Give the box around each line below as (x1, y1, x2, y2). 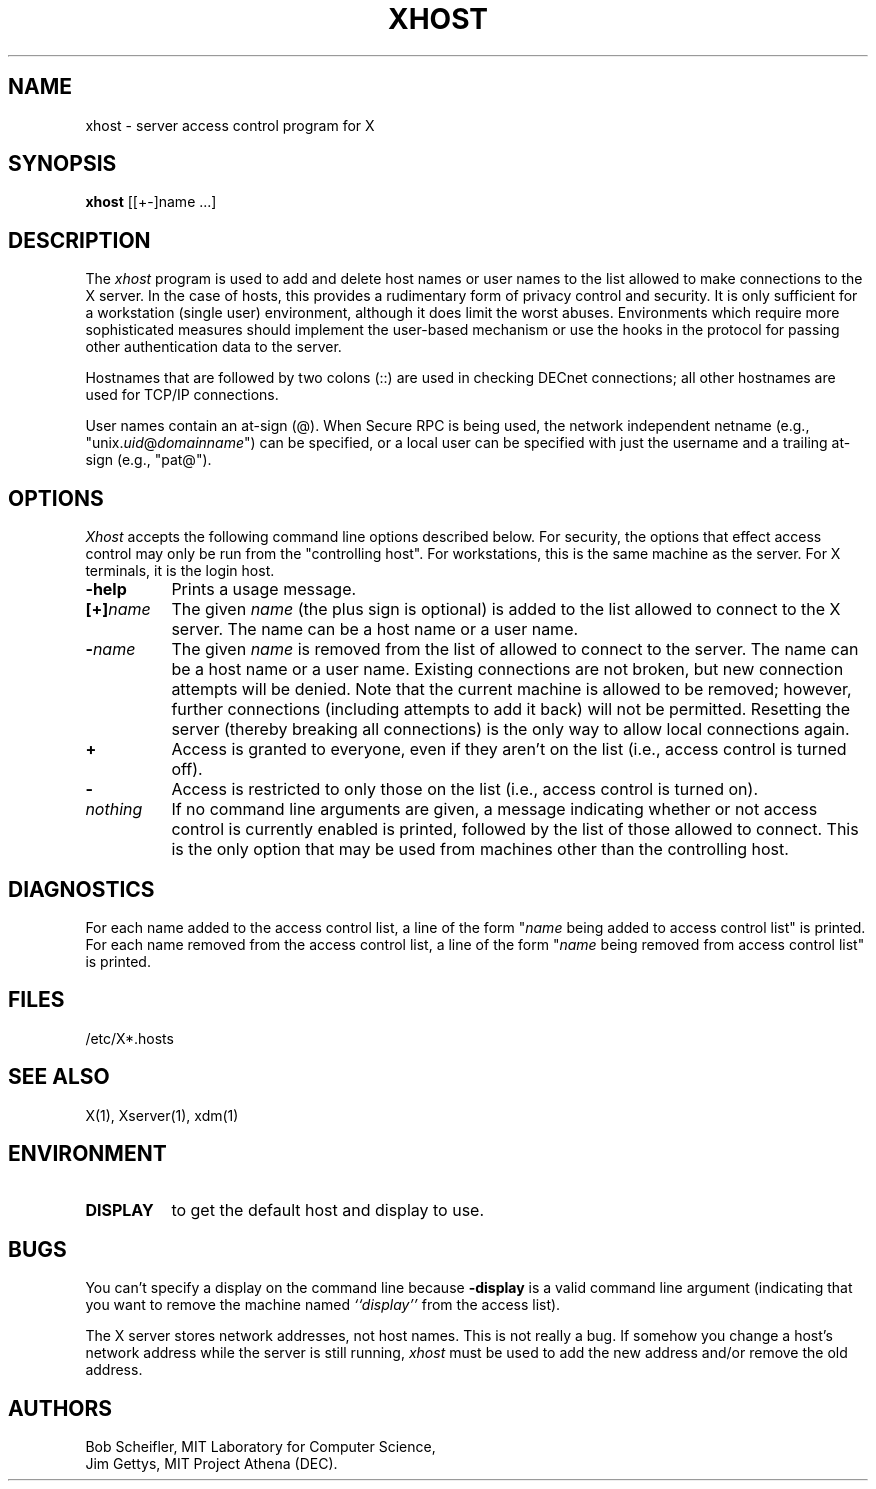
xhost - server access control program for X (85, 116, 375, 134)
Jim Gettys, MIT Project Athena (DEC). (85, 1455, 338, 1473)
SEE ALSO (8, 1064, 110, 1090)
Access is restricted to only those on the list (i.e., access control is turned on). (171, 779, 758, 800)
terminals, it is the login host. (85, 562, 275, 580)
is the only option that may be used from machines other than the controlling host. (171, 839, 789, 860)
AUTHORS (8, 1395, 113, 1421)
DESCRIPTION (8, 227, 151, 253)
